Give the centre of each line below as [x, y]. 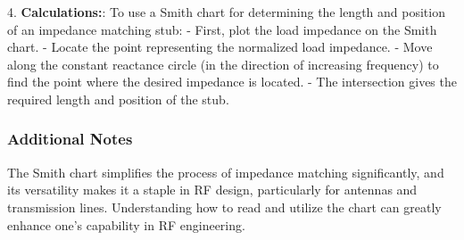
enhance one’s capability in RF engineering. [126, 224]
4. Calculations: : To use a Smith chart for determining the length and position [226, 12]
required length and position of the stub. [118, 99]
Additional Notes [70, 139]
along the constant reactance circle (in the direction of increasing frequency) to [223, 64]
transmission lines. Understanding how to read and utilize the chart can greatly [224, 207]
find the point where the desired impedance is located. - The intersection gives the [232, 82]
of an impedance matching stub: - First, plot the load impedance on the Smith [222, 29]
